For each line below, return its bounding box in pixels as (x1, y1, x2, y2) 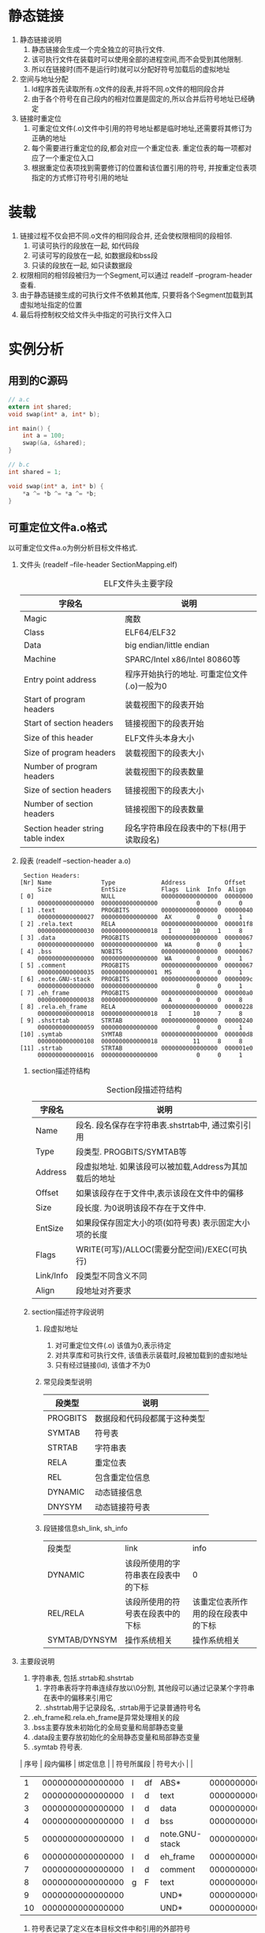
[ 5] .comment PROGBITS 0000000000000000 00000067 (19, 961, 254, 970)
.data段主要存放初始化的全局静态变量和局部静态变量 (31, 1733, 200, 1742)
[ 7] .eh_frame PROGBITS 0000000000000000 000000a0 (19, 989, 254, 998)
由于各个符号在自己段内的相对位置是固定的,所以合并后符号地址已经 (31, 94, 248, 103)
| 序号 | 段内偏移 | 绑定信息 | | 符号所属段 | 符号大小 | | (19, 1759, 193, 1769)
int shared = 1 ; (8, 468, 62, 476)
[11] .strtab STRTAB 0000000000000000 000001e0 (19, 1044, 254, 1053)
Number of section (23, 798, 93, 809)
